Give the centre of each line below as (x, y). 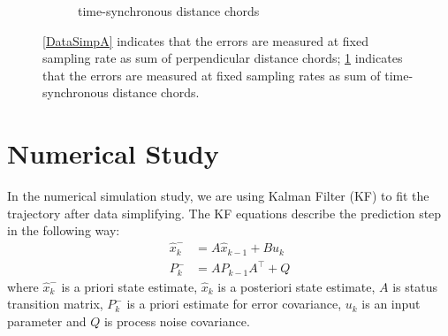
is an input (391, 304)
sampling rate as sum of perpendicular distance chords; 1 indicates (223, 58)
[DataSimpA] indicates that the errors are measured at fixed (205, 40)
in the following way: (64, 230)
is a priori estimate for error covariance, (234, 304)
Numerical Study (113, 153)
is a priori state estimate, (129, 286)
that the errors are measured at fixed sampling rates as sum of (212, 75)
